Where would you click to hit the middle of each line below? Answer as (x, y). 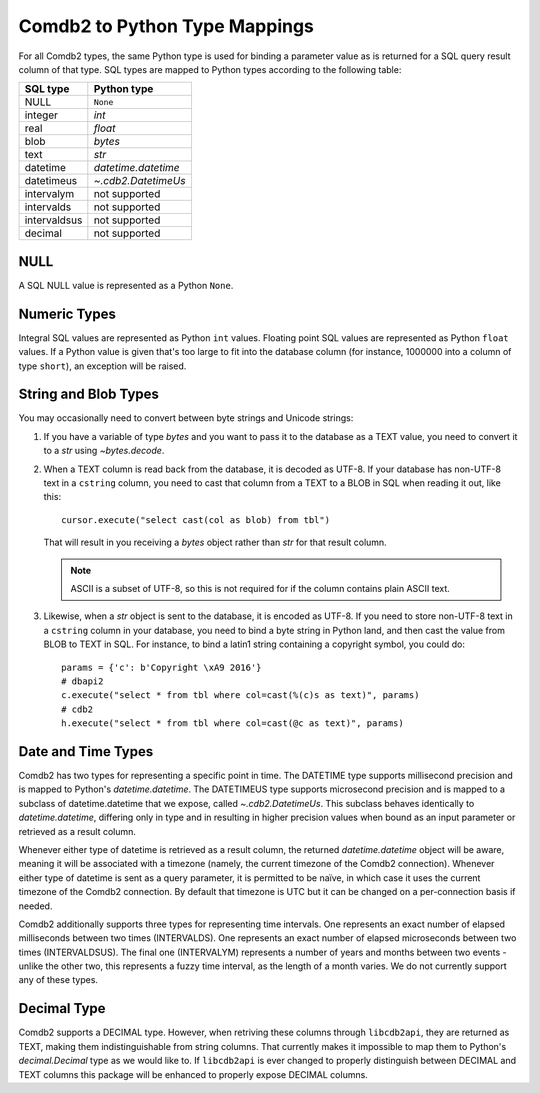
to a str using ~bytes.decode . (104, 451)
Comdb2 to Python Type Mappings (166, 26)
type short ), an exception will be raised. (102, 366)
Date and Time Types (86, 751)
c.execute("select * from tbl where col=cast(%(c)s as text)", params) (240, 695)
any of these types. (58, 980)
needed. (35, 906)
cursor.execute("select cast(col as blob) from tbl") (195, 519)
